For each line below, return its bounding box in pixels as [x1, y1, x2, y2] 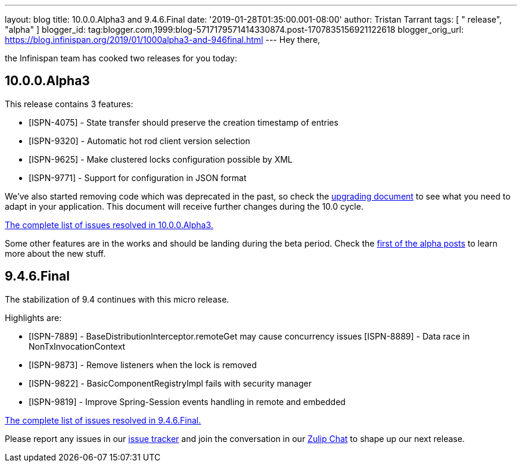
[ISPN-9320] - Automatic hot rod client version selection [29, 135, 250, 146]
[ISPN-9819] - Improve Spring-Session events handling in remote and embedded [29, 396, 346, 407]
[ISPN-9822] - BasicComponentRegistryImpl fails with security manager [29, 378, 312, 388]
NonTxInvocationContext [29, 341, 126, 351]
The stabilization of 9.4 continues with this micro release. [5, 294, 229, 304]
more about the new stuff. [5, 248, 106, 259]
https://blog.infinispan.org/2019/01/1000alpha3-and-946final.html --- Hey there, [5, 35, 321, 45]
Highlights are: [5, 312, 62, 323]
